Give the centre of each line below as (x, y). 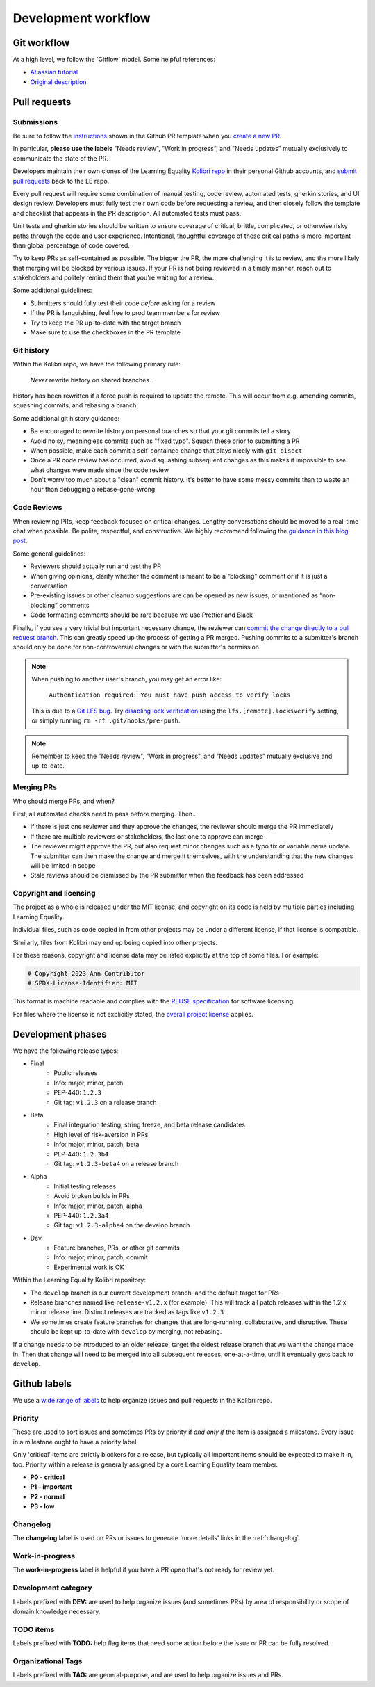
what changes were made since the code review (100, 470)
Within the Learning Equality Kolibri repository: (79, 1280)
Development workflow (82, 18)
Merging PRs (35, 787)
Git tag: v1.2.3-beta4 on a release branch (116, 1163)
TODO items (34, 1629)
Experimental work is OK (89, 1267)
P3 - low (42, 1506)
